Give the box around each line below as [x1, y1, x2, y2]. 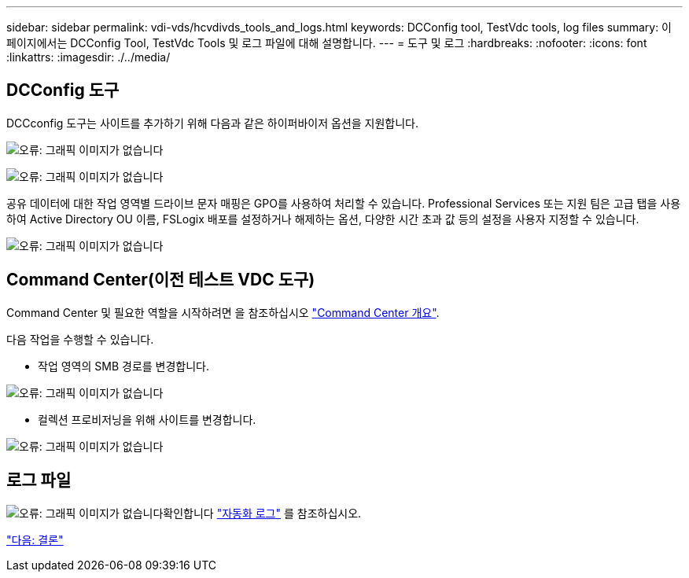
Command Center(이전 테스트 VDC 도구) [6, 270, 315, 290]
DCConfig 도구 [6, 80, 120, 101]
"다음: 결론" [6, 532, 64, 547]
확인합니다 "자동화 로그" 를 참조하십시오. [163, 506, 362, 520]
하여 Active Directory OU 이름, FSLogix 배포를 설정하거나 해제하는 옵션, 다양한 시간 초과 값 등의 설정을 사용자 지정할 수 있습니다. [6, 212, 639, 226]
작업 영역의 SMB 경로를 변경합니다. [38, 359, 210, 373]
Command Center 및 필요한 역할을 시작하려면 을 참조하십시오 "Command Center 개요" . [6, 305, 440, 319]
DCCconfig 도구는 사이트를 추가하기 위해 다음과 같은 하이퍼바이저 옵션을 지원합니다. [6, 116, 419, 130]
